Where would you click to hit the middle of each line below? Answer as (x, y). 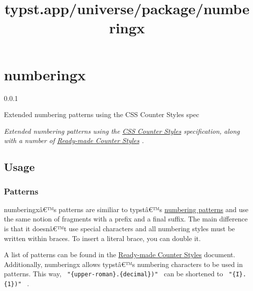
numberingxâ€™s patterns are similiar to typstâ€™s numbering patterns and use (126, 209)
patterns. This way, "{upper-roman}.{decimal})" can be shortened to (114, 274)
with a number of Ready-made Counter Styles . (74, 140)
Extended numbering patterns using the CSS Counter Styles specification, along (122, 131)
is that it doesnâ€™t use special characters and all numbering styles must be (119, 229)
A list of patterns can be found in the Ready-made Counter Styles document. (120, 255)
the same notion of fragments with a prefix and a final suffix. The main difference (126, 219)
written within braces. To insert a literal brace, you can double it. (102, 238)
